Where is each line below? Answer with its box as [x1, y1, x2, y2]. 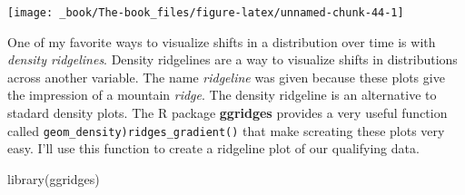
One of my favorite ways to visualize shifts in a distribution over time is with [7, 32, 436, 51]
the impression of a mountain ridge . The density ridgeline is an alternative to [7, 85, 437, 104]
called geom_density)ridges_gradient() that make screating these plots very [7, 121, 445, 140]
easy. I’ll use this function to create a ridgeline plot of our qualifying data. [7, 139, 420, 158]
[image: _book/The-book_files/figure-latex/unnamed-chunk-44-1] [7, 6, 404, 19]
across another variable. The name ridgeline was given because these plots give [7, 67, 445, 86]
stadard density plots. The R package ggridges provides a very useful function [7, 103, 448, 122]
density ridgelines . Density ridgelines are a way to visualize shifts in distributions [7, 50, 458, 69]
